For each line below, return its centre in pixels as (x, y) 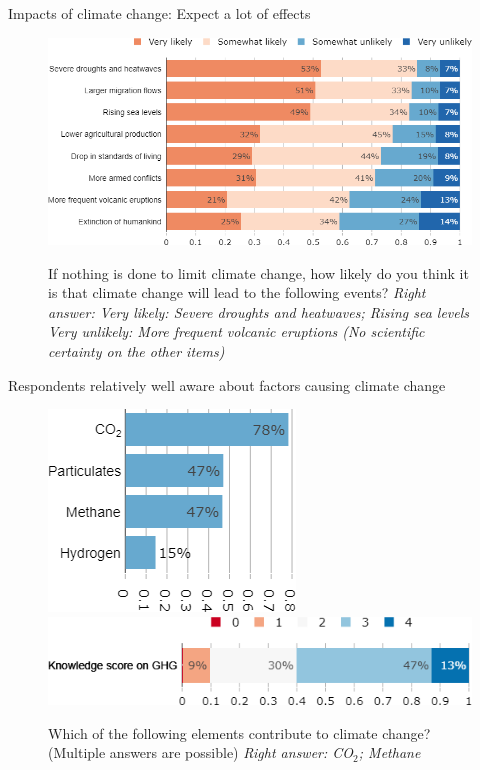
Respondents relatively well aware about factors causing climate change (227, 384)
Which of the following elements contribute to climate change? (239, 732)
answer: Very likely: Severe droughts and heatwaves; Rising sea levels (259, 311)
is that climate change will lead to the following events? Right (237, 292)
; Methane (389, 752)
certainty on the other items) (136, 351)
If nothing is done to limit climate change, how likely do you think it (258, 272)
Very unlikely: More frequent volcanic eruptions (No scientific (236, 331)
